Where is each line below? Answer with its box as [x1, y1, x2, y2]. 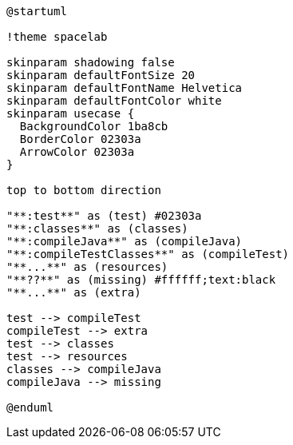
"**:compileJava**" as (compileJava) [6, 235, 243, 248]
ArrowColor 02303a [19, 145, 135, 158]
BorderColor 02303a [19, 133, 141, 145]
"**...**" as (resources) [6, 260, 168, 273]
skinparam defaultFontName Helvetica [6, 81, 243, 94]
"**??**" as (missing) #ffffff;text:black [6, 273, 276, 286]
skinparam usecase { [6, 107, 135, 120]
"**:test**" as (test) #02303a [6, 209, 202, 222]
